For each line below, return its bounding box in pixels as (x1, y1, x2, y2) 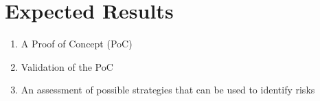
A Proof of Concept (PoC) (21, 36, 133, 51)
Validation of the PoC (21, 59, 113, 74)
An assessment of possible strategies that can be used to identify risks (21, 82, 315, 97)
